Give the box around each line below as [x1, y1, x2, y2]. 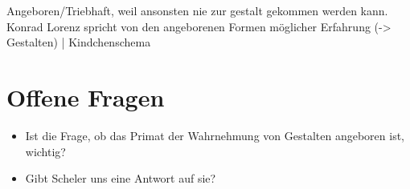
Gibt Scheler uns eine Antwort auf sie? [25, 170, 216, 187]
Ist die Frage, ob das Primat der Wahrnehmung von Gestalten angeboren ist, [25, 127, 404, 143]
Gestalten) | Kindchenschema [6, 34, 151, 50]
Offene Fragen [6, 80, 165, 113]
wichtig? [25, 143, 66, 159]
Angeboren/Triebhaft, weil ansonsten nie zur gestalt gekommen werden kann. [6, 2, 388, 18]
